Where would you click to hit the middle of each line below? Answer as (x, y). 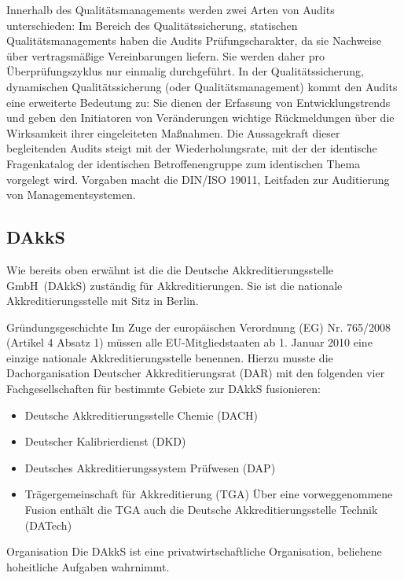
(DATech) (48, 525)
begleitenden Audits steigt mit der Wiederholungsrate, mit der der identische (192, 148)
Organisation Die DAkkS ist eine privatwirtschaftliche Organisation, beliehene (194, 551)
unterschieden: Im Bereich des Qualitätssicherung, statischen (152, 25)
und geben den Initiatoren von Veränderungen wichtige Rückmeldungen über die (200, 117)
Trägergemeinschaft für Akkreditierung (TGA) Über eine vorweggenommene (209, 494)
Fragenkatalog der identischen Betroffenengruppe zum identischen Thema (184, 163)
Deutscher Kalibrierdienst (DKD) (105, 441)
